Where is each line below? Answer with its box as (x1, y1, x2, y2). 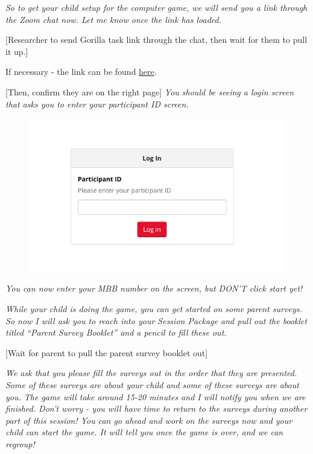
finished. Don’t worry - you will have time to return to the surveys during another (5, 402, 308, 415)
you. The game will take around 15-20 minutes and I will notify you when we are (5, 390, 306, 403)
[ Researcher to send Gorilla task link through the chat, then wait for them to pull (5, 33, 308, 46)
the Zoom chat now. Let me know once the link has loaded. (5, 13, 221, 25)
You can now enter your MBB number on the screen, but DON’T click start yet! (5, 282, 303, 295)
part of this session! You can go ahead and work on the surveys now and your (5, 414, 292, 426)
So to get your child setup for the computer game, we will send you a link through (5, 1, 308, 13)
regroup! (5, 437, 35, 450)
